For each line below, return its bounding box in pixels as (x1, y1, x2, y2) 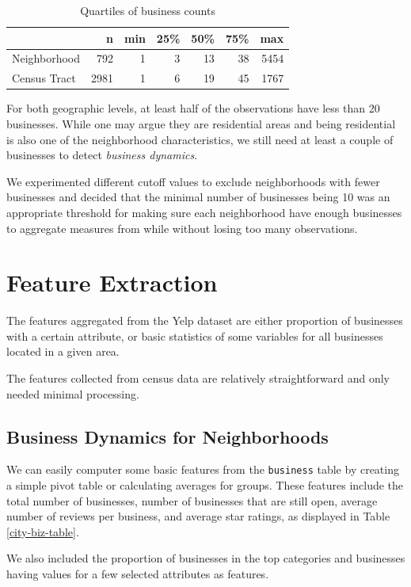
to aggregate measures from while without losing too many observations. (6, 219, 358, 236)
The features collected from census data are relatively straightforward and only (6, 370, 390, 387)
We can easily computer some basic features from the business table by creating (6, 461, 399, 478)
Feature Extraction (6, 266, 218, 299)
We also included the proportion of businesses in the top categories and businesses (6, 550, 405, 566)
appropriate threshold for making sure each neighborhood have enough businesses (6, 204, 402, 220)
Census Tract (12, 70, 76, 86)
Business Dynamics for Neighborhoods (6, 424, 329, 448)
